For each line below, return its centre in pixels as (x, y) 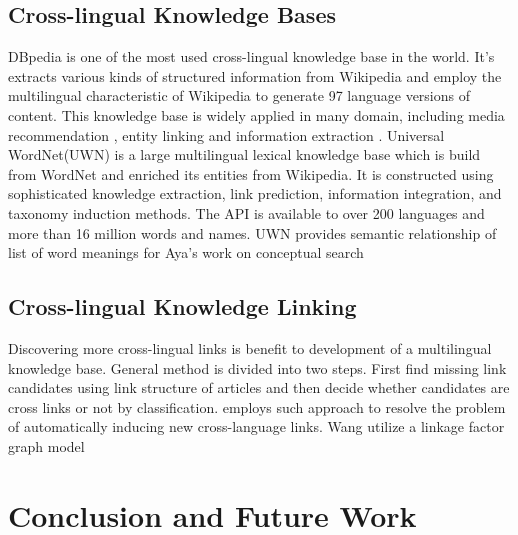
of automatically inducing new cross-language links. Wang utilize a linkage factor (256, 426)
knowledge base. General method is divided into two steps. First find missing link (257, 367)
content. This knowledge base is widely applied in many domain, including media (256, 114)
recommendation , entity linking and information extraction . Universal (226, 134)
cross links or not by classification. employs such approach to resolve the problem (257, 406)
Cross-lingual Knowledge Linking (182, 306)
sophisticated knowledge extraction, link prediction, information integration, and (255, 193)
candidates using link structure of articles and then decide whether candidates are (259, 387)
